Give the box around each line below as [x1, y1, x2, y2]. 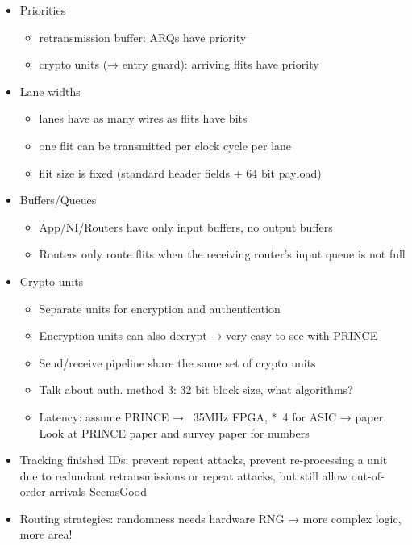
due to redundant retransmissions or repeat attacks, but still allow [19, 467, 348, 484]
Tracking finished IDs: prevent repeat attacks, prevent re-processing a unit [19, 451, 388, 468]
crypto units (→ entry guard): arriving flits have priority [39, 56, 319, 73]
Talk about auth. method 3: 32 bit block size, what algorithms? [39, 381, 353, 398]
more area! [19, 526, 73, 543]
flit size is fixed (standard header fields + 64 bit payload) [39, 164, 322, 181]
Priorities [19, 2, 66, 18]
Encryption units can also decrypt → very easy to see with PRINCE [39, 327, 378, 344]
